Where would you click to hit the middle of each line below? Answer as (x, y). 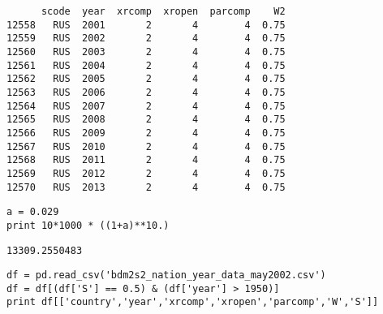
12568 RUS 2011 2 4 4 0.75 (146, 160)
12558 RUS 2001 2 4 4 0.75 (146, 25)
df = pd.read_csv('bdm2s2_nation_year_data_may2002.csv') (166, 275)
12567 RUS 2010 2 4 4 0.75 (146, 146)
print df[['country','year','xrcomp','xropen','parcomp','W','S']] (193, 302)
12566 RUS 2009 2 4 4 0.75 (146, 133)
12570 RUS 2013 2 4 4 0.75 (146, 187)
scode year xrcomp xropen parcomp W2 (163, 11)
